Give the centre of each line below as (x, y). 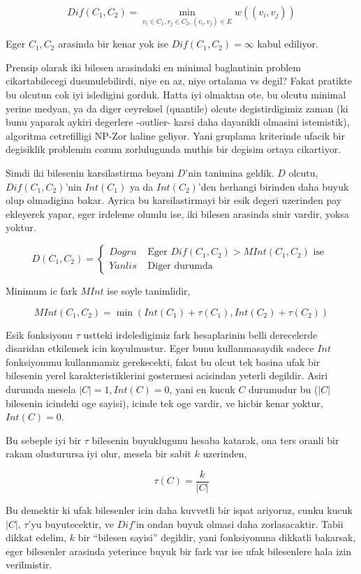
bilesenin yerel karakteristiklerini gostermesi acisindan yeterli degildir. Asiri (167, 375)
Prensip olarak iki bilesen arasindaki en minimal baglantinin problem (153, 67)
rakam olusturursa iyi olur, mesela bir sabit (98, 454)
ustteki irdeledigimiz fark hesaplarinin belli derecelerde (200, 334)
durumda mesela (41, 389)
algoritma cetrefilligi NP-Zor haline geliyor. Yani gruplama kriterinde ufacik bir (175, 135)
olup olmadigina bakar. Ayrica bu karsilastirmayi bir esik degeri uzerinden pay (174, 200)
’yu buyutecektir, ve (71, 523)
